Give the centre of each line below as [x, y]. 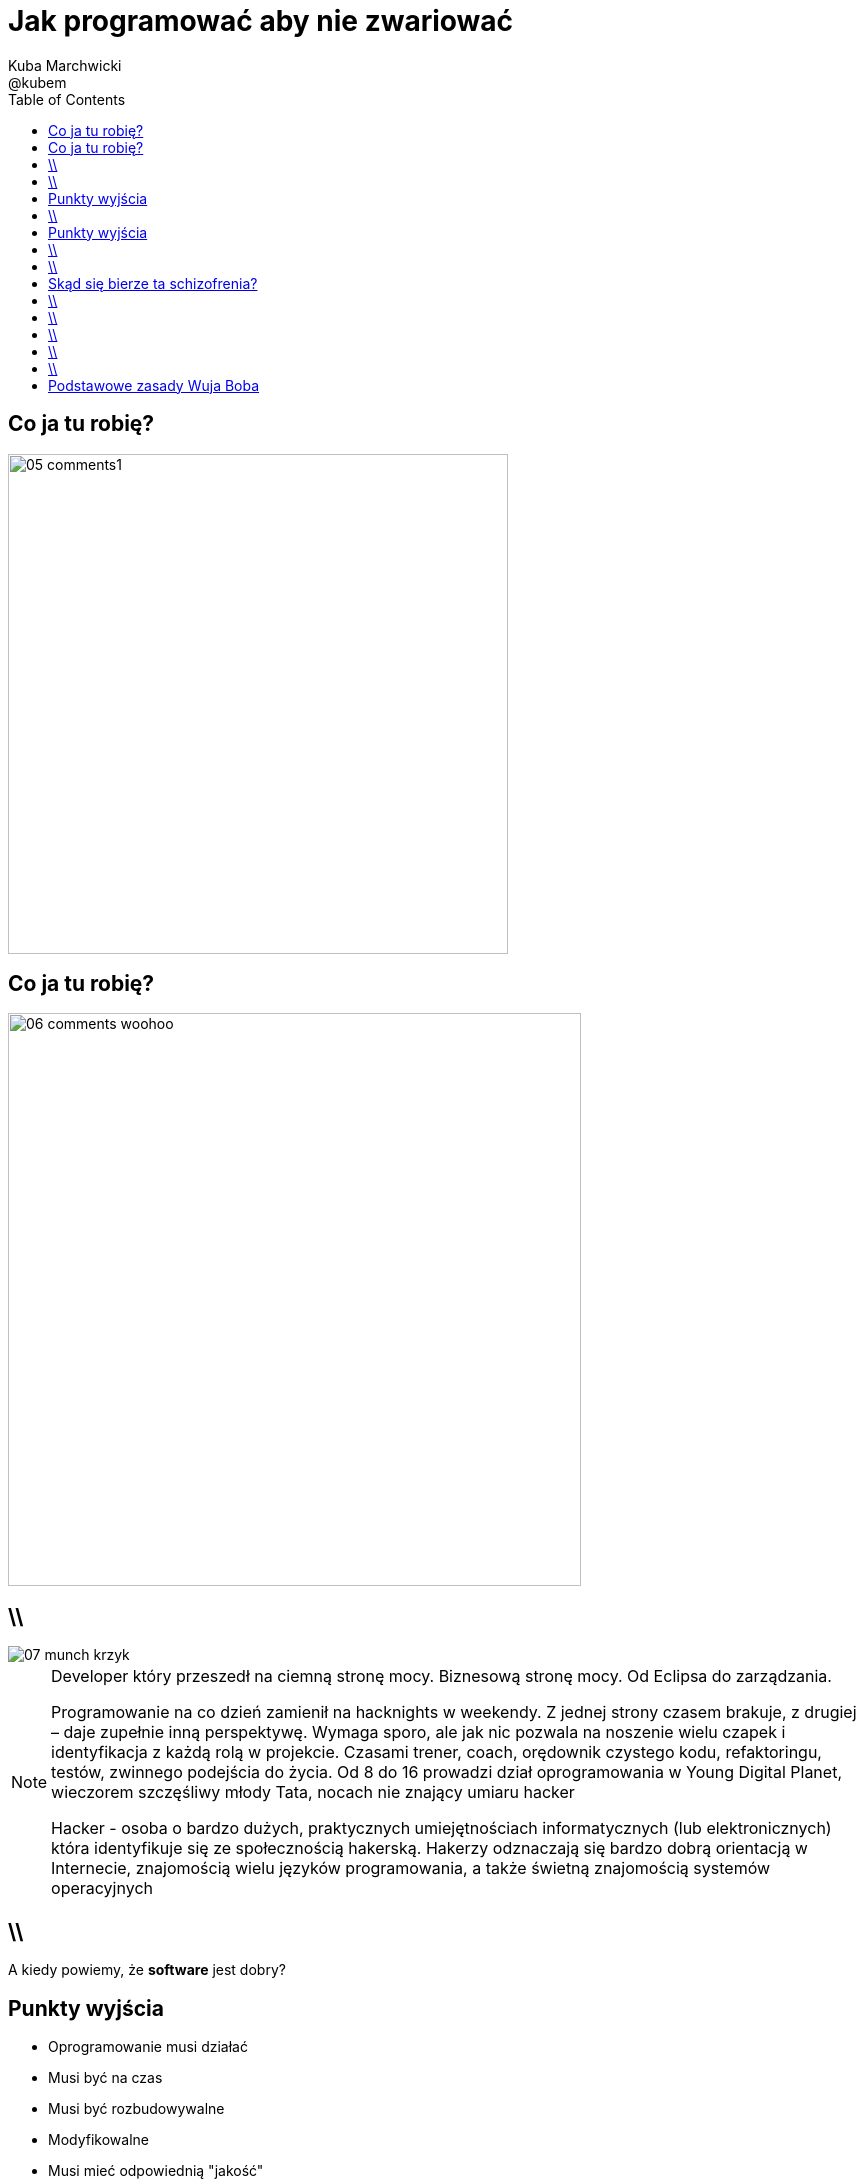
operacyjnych [102, 1888]
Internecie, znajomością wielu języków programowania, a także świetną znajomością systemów [411, 1868]
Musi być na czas [105, 2077]
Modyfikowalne [98, 2139]
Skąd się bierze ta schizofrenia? [153, 283]
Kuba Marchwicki [65, 65]
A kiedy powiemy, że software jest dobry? [147, 1970]
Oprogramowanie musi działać [148, 2046]
